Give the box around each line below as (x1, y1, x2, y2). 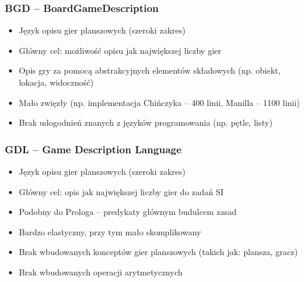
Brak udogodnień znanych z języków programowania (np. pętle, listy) (19, 116, 273, 129)
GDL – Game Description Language (5, 141, 182, 156)
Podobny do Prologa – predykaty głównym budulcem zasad (19, 205, 237, 218)
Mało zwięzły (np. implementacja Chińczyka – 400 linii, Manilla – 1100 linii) (19, 96, 300, 108)
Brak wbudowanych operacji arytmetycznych (19, 265, 183, 278)
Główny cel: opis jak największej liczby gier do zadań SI (19, 185, 224, 198)
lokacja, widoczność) (19, 76, 94, 88)
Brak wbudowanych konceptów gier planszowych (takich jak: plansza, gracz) (19, 245, 298, 258)
